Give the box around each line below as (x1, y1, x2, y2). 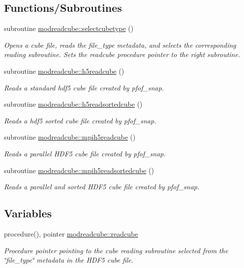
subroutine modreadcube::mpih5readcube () (4, 132, 136, 142)
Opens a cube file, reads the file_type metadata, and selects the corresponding (4, 39, 236, 50)
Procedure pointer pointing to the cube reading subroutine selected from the (4, 245, 228, 255)
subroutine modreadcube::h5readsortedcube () (4, 99, 143, 109)
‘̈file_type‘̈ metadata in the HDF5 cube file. (4, 255, 134, 265)
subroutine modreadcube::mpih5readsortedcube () (4, 165, 154, 175)
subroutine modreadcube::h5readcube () (4, 65, 124, 76)
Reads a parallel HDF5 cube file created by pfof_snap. (4, 148, 166, 158)
